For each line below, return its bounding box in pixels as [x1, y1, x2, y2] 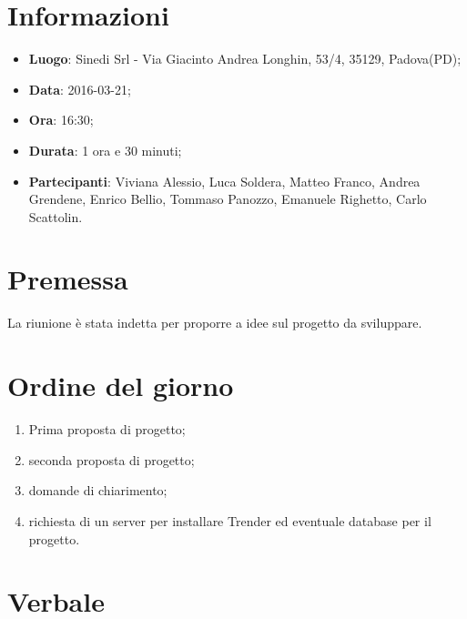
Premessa [7, 260, 128, 298]
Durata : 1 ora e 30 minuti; [28, 140, 182, 159]
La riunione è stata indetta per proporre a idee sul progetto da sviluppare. [7, 313, 422, 332]
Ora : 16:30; [28, 110, 94, 129]
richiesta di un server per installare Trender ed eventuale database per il [28, 511, 431, 530]
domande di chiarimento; [28, 481, 168, 500]
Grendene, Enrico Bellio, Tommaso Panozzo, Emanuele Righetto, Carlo [28, 189, 427, 208]
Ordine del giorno [7, 367, 234, 404]
